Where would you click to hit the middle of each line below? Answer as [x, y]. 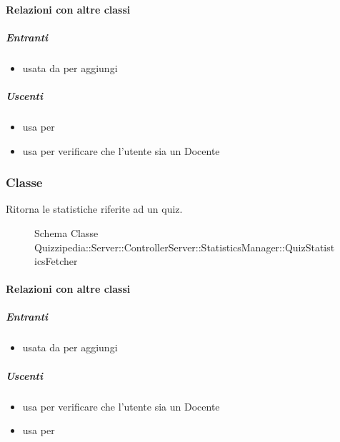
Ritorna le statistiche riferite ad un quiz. [94, 209]
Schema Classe [66, 232]
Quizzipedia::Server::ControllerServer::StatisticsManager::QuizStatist [185, 247]
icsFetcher [56, 261]
